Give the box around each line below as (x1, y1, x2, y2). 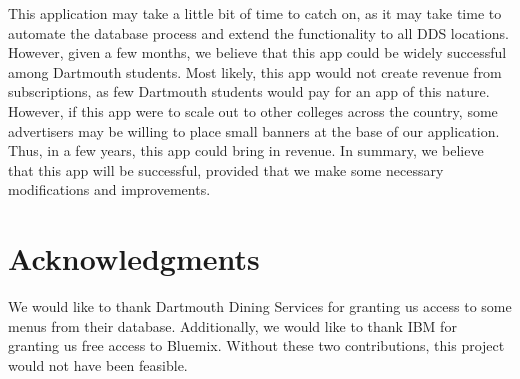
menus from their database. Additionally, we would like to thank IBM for (8, 315, 457, 336)
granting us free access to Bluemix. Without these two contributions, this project (8, 335, 505, 356)
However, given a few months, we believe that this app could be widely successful (8, 42, 507, 63)
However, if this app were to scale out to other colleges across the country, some (8, 100, 498, 121)
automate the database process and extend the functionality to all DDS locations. (8, 22, 509, 43)
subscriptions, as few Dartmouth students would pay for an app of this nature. (8, 81, 490, 102)
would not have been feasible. (8, 354, 188, 375)
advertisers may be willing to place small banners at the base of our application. (8, 120, 500, 141)
